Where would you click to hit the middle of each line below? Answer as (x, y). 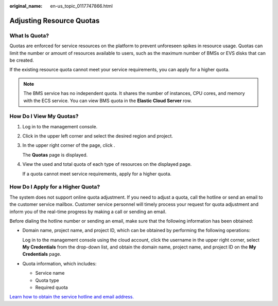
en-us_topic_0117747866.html (81, 6)
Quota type (47, 280)
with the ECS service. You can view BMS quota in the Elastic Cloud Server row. (108, 101)
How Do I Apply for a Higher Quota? (55, 187)
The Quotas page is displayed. (55, 155)
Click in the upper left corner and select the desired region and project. (98, 136)
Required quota (51, 288)
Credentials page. (42, 254)
